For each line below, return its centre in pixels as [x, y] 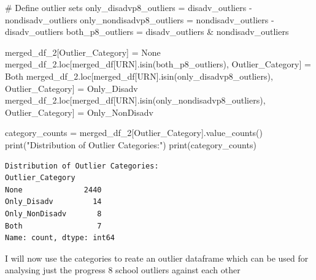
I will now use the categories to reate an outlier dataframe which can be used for [157, 258]
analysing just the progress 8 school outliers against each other [123, 270]
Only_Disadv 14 [53, 202]
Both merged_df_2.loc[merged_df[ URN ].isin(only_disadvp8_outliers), [139, 76]
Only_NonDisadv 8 [53, 214]
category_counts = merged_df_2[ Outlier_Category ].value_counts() [134, 133]
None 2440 [53, 190]
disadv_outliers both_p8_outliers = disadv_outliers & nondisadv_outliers [147, 32]
